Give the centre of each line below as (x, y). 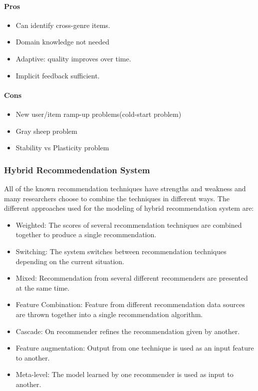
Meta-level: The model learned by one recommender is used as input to (125, 374)
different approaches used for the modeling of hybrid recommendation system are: (129, 208)
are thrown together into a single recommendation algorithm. (109, 314)
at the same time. (43, 287)
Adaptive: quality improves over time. (73, 58)
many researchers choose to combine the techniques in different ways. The (117, 198)
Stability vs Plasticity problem (62, 148)
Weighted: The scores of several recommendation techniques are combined (129, 224)
